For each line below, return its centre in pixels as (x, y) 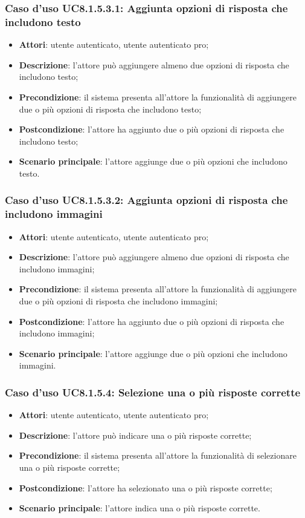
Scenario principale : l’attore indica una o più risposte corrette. (140, 508)
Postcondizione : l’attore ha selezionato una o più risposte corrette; (146, 487)
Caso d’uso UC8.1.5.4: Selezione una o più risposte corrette (153, 392)
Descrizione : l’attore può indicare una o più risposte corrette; (135, 435)
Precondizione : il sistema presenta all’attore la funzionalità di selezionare (158, 455)
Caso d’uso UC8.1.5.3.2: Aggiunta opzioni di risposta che (146, 200)
